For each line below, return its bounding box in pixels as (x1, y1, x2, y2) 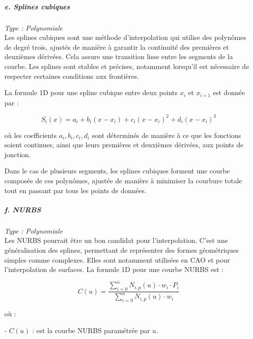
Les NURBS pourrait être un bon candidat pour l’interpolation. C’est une (4, 235, 228, 245)
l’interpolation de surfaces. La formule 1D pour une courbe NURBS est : (4, 264, 224, 274)
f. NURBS (4, 204, 41, 214)
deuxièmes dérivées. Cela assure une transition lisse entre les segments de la (4, 51, 233, 62)
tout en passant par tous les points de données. (4, 185, 146, 195)
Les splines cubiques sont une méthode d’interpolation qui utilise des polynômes (4, 32, 247, 42)
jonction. (4, 149, 31, 159)
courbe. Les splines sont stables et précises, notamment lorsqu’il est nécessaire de (4, 61, 249, 71)
